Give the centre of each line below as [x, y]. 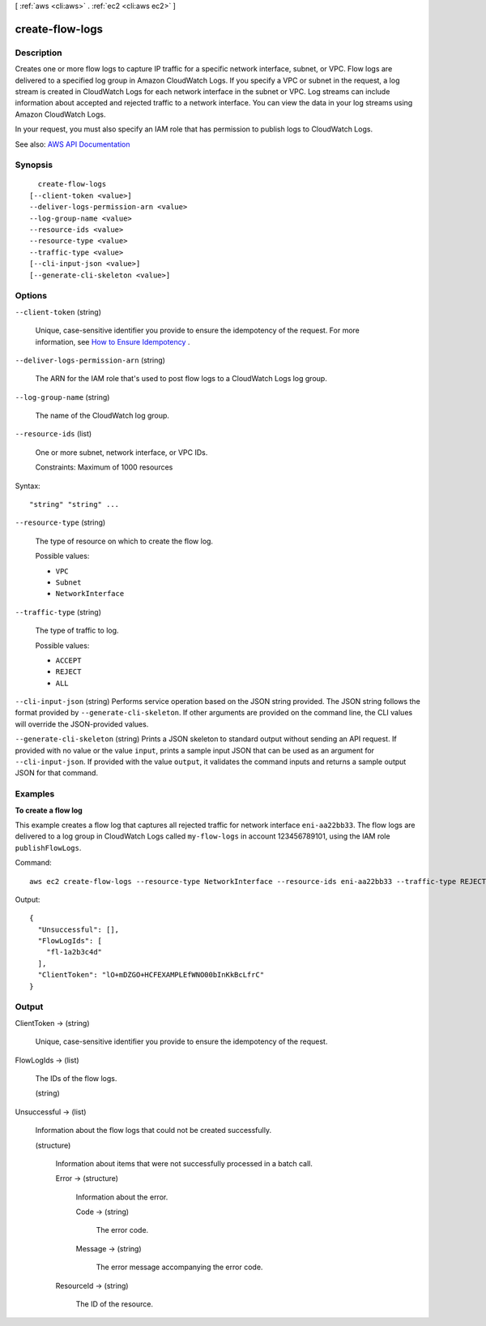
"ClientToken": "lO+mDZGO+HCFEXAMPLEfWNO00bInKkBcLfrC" [151, 975]
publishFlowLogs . [48, 848]
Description [38, 53]
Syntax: [28, 486]
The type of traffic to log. [77, 631]
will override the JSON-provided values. [82, 724]
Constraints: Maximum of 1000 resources [104, 467]
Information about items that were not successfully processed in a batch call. [184, 1163]
